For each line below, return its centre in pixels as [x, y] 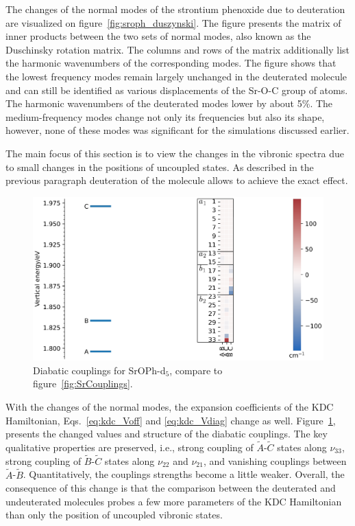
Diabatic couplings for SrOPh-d [99, 370]
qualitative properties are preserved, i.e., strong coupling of [130, 447]
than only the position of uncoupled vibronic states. [114, 515]
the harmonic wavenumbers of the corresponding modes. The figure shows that [171, 63]
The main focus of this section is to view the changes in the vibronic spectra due [175, 153]
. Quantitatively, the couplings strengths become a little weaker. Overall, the [184, 474]
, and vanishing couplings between [275, 460]
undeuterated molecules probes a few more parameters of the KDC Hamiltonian [174, 501]
